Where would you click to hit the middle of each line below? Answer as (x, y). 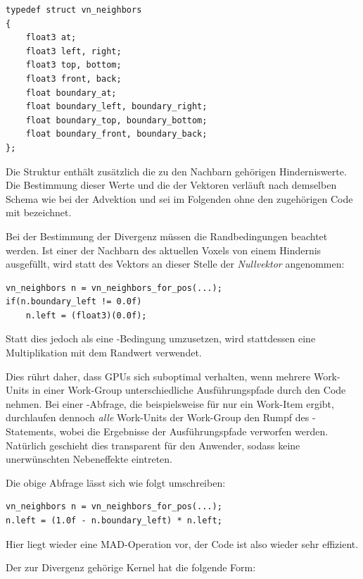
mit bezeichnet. (39, 212)
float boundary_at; (71, 93)
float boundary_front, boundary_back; (116, 134)
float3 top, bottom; (74, 65)
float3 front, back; (74, 79)
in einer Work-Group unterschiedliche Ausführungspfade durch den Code (189, 390)
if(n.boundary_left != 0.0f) (74, 302)
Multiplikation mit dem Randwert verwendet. (104, 353)
